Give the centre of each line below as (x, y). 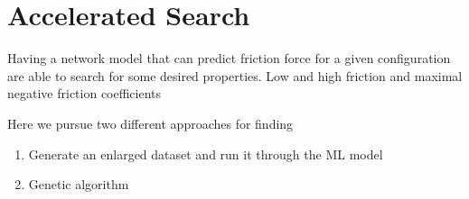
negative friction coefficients (84, 93)
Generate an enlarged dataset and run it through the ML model (206, 154)
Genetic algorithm (79, 184)
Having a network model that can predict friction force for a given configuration (229, 58)
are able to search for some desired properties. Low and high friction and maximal (235, 75)
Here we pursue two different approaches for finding (150, 123)
